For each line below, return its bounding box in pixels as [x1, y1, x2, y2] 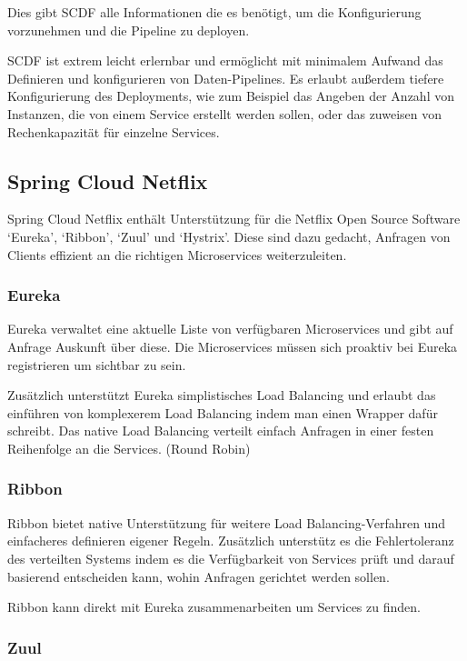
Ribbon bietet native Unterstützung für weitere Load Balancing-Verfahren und [7, 513, 445, 532]
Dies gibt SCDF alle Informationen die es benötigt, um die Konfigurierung [7, 3, 422, 21]
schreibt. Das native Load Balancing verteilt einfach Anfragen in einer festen [7, 421, 434, 440]
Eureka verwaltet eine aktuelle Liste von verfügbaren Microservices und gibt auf [7, 319, 453, 338]
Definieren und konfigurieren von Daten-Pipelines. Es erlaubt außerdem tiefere [7, 68, 444, 87]
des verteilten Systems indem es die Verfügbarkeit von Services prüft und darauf [7, 548, 454, 567]
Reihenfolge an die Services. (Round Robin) [7, 438, 251, 457]
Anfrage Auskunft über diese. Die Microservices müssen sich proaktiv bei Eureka [7, 336, 458, 356]
